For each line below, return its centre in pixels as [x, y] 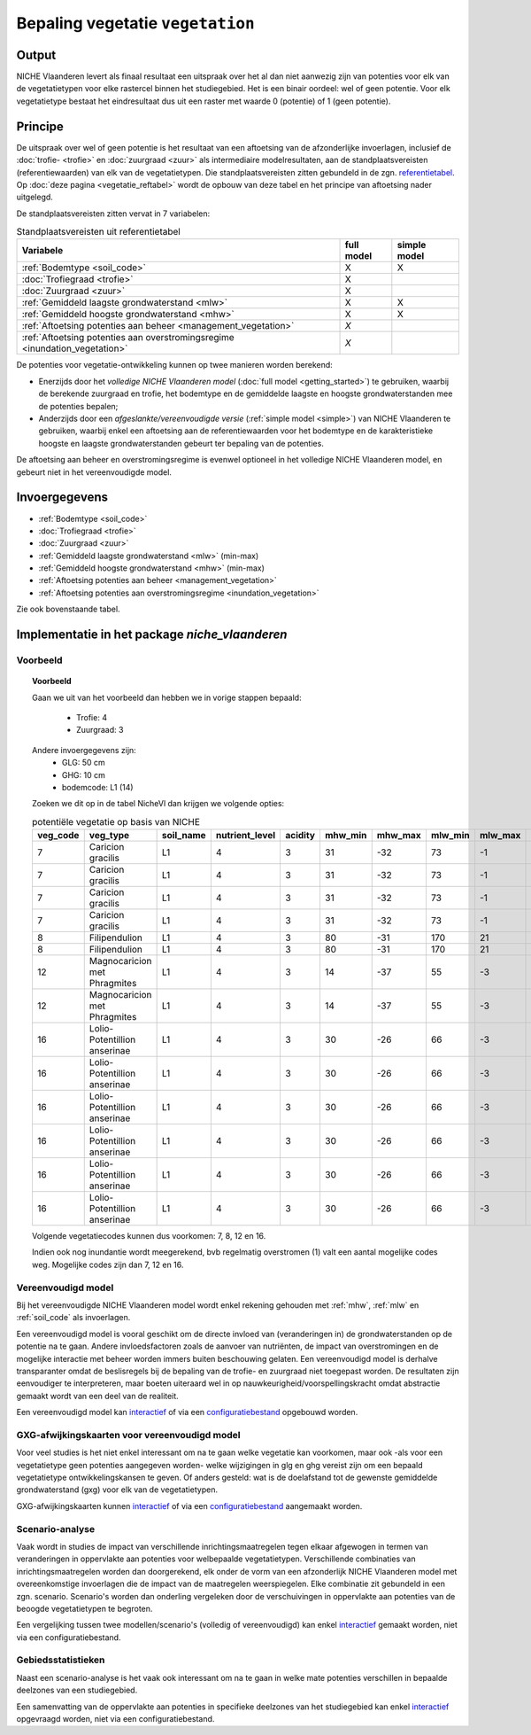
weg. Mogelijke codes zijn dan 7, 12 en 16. [108, 1264]
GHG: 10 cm [84, 774]
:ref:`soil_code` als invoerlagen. [73, 1318]
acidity [300, 836]
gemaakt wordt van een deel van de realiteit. [97, 1396]
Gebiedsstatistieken [61, 1660]
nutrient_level [246, 836]
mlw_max [500, 836]
